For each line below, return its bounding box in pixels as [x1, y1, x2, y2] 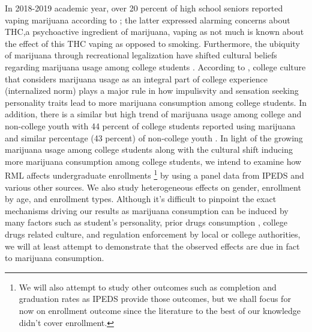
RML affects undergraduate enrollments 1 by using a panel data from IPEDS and [5, 167, 304, 181]
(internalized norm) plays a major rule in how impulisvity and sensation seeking [5, 84, 299, 97]
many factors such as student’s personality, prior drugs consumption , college [5, 216, 287, 229]
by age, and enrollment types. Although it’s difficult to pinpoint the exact [5, 192, 277, 205]
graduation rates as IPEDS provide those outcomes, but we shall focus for [19, 292, 291, 305]
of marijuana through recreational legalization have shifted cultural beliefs [5, 49, 277, 61]
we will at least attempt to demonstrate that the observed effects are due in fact [5, 239, 300, 252]
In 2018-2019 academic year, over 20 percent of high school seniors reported [5, 2, 283, 14]
